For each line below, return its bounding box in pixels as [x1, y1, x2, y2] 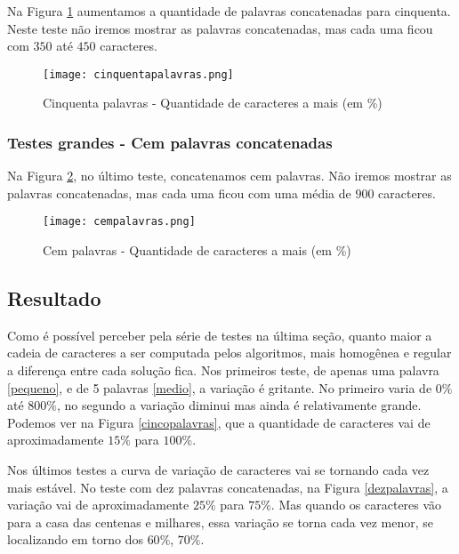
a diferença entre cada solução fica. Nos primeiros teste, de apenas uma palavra [7, 361, 439, 380]
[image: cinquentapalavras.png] [43, 68, 234, 81]
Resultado [7, 285, 101, 312]
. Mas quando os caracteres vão [270, 495, 442, 514]
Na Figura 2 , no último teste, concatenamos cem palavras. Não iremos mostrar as [7, 166, 452, 185]
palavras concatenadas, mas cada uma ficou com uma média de [7, 183, 351, 202]
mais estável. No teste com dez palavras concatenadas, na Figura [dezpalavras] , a [7, 478, 448, 496]
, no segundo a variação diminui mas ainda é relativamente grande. [57, 396, 422, 414]
